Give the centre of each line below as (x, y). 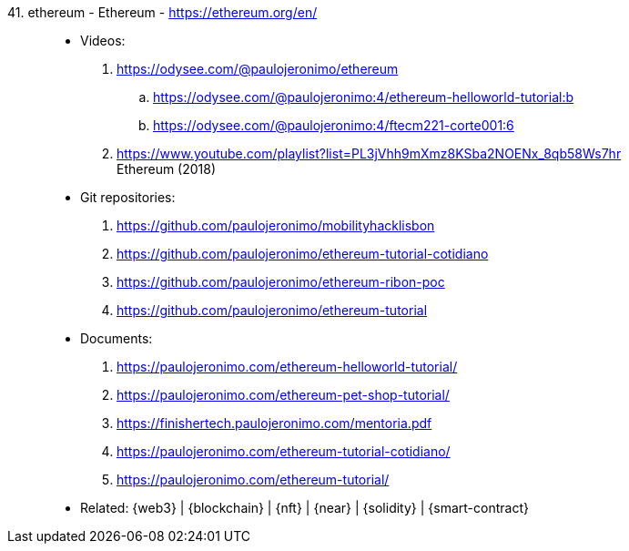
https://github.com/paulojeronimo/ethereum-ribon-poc (281, 282)
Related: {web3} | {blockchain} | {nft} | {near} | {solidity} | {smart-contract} (304, 508)
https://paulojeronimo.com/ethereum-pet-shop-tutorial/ (283, 395)
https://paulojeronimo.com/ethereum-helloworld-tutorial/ (287, 367)
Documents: (117, 338)
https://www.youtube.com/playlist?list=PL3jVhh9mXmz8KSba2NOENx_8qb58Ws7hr (369, 153)
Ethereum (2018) (167, 169)
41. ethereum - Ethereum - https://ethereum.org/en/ (162, 12)
